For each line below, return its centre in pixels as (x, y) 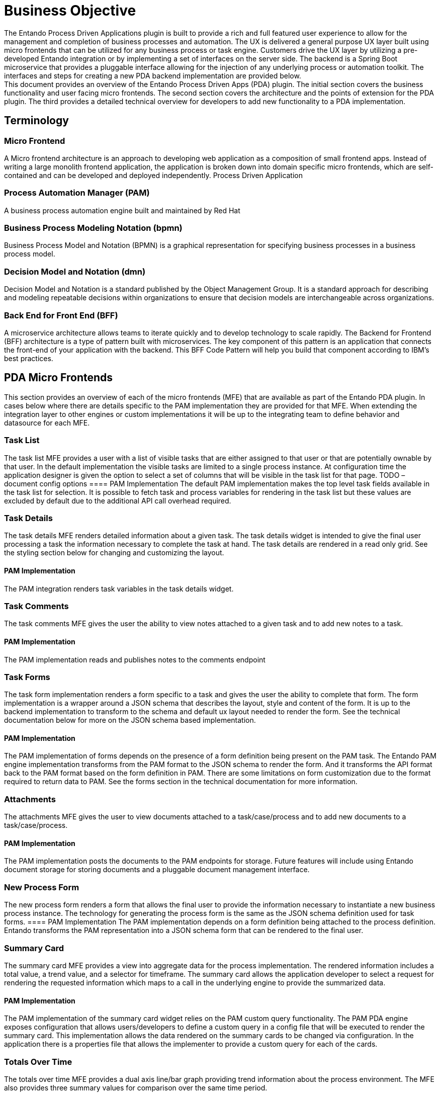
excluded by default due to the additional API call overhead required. (118, 500)
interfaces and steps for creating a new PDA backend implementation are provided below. (153, 75)
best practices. (29, 358)
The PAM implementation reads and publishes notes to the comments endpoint (135, 659)
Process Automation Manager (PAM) (77, 193)
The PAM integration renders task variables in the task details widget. (119, 588)
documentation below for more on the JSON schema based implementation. (130, 720)
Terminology (36, 121)
